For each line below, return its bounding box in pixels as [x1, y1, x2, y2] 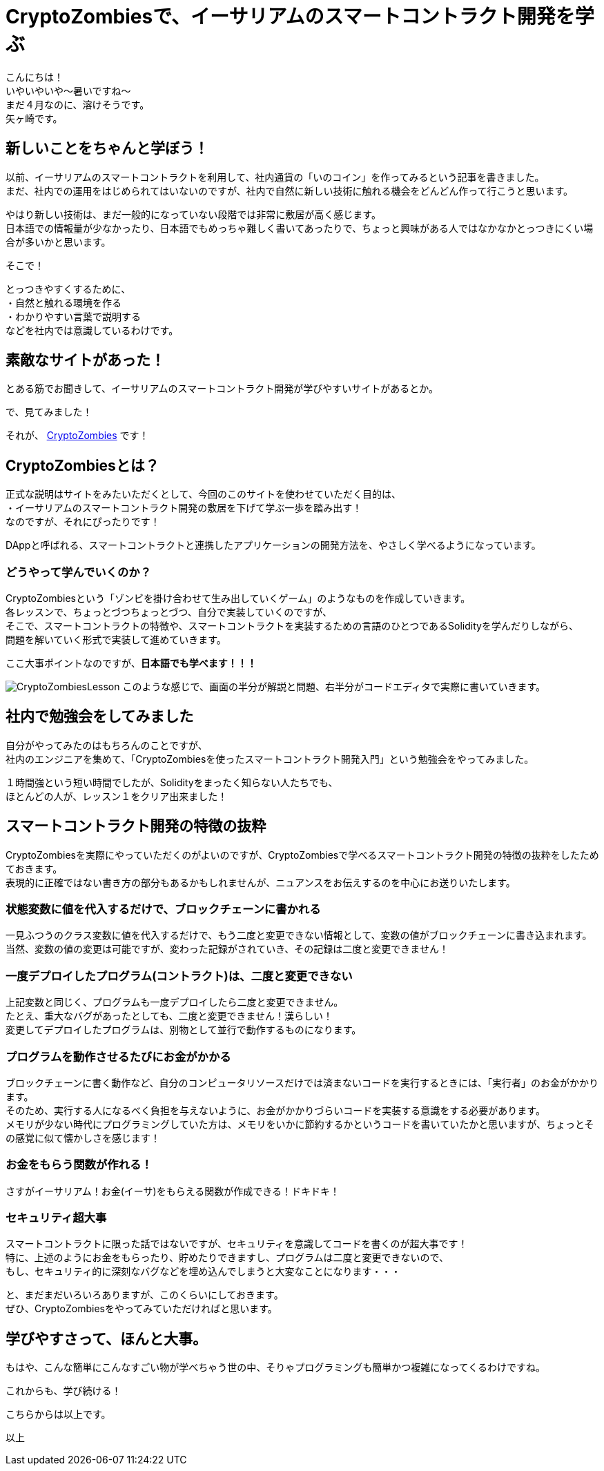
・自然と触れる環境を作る [6, 296, 121, 309]
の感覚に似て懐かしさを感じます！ [6, 1131, 160, 1144]
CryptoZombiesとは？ [6, 456, 159, 474]
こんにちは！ [6, 70, 64, 83]
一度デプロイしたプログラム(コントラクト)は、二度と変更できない [6, 968, 353, 983]
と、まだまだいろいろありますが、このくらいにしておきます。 [6, 1289, 284, 1301]
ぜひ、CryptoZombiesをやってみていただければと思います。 [6, 1303, 277, 1315]
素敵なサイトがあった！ [6, 351, 165, 369]
